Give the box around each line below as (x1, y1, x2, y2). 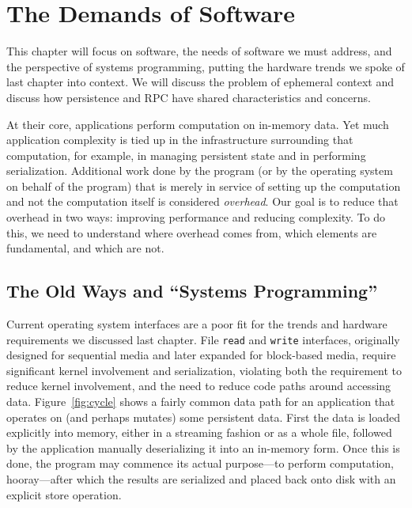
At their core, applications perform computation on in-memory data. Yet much (6, 116, 389, 132)
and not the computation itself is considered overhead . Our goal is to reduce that (6, 193, 399, 210)
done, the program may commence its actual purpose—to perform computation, (6, 455, 394, 472)
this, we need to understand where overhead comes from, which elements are (6, 224, 377, 241)
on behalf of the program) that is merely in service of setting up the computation (6, 177, 401, 194)
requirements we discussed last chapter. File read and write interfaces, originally (6, 331, 400, 347)
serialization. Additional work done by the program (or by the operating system (6, 162, 393, 179)
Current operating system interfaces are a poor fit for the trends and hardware (6, 316, 387, 332)
